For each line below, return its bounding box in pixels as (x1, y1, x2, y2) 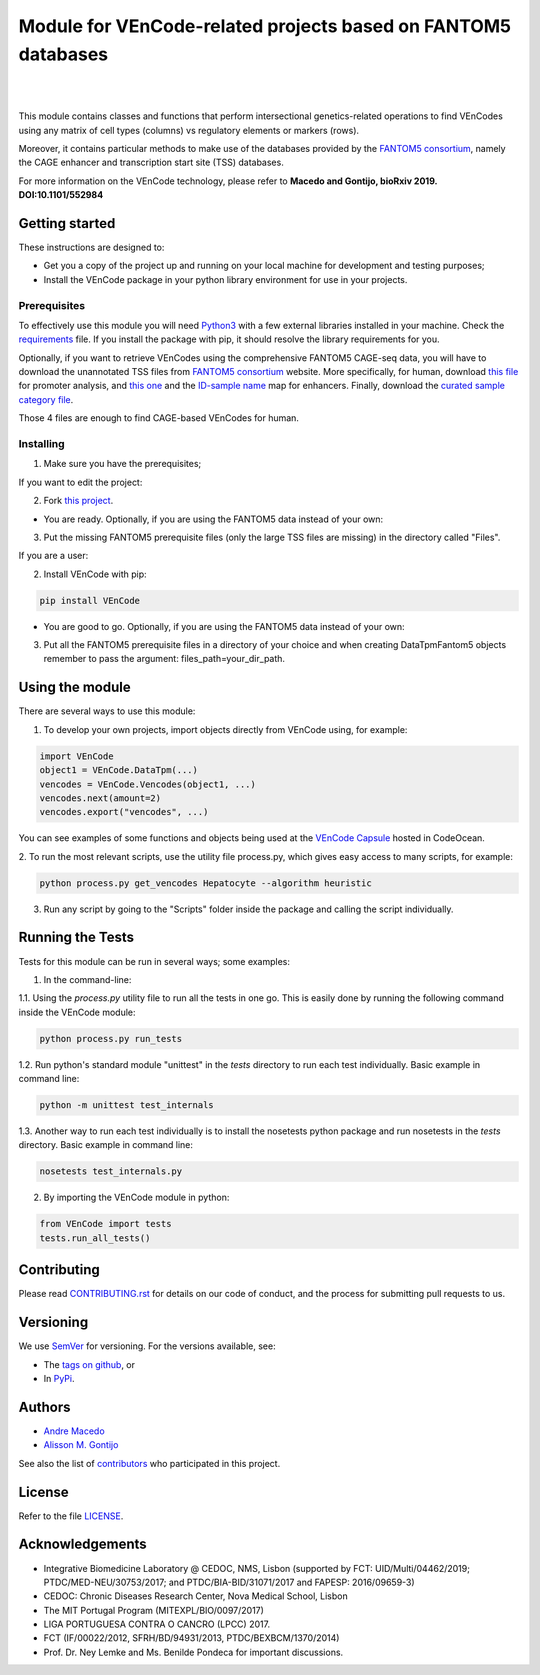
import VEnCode (39, 750, 114, 762)
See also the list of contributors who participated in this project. (18, 1457, 281, 1469)
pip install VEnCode (39, 595, 140, 606)
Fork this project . (43, 495, 114, 507)
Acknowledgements (18, 1536, 147, 1553)
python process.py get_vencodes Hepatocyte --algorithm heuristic (39, 877, 372, 889)
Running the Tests (18, 929, 135, 946)
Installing (18, 437, 65, 451)
